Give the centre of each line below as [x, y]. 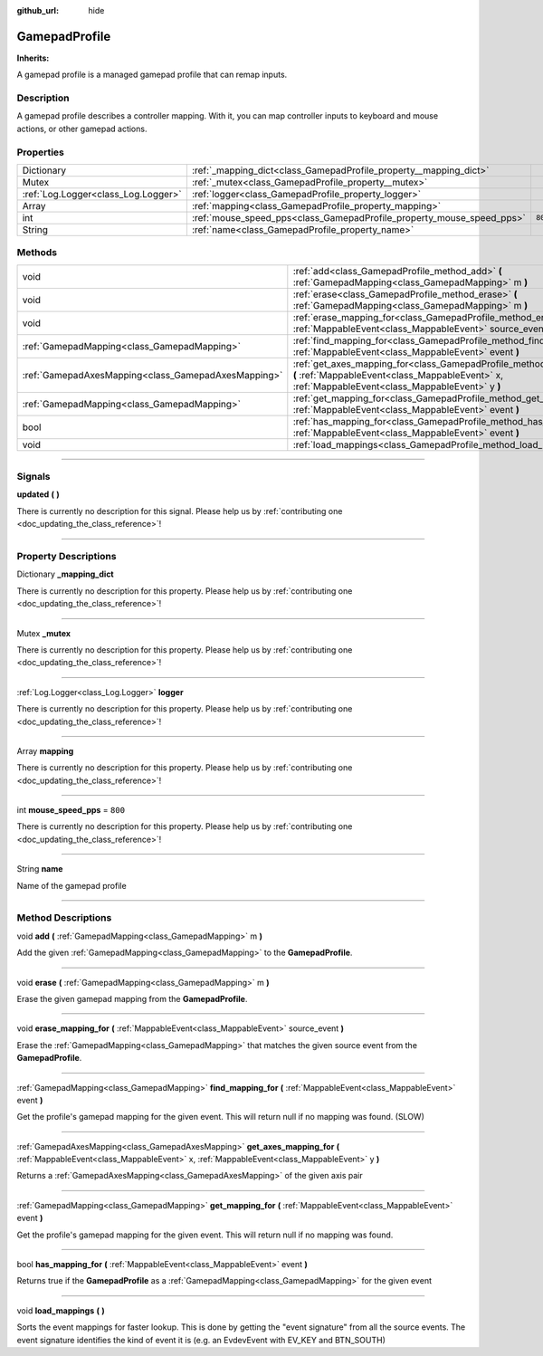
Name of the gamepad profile [71, 885]
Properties [41, 152]
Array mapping [45, 750]
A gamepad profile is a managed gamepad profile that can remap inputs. [152, 75]
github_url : [38, 10]
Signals [33, 477]
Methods [37, 253]
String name [40, 869]
